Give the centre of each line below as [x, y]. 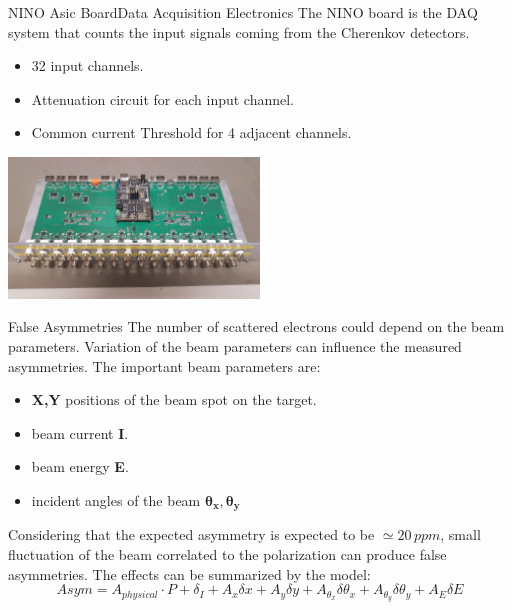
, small [460, 534]
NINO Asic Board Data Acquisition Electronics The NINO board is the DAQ [243, 12]
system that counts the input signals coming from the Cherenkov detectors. [239, 31]
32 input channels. [87, 65]
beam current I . [80, 432]
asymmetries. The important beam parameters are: [164, 365]
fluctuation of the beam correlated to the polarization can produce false [227, 553]
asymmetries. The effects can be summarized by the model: [189, 573]
